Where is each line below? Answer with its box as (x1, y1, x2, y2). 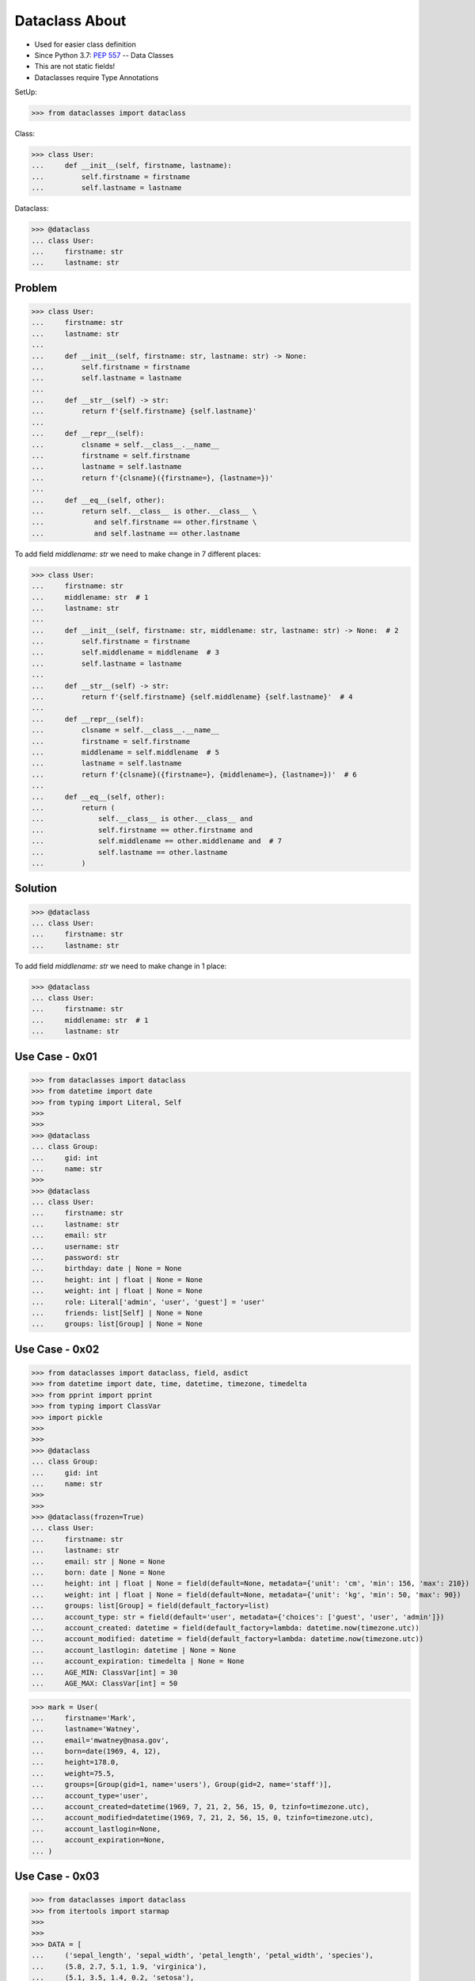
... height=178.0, (31, 1758, 120, 1767)
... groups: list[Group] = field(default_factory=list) (31, 1601, 270, 1610)
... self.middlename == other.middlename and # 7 (31, 837, 283, 845)
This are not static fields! (34, 62, 116, 71)
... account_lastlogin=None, (31, 1824, 161, 1834)
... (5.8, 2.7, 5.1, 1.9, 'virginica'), (31, 1962, 207, 1971)
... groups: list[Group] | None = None (31, 1319, 203, 1329)
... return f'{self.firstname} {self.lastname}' (31, 407, 257, 416)
